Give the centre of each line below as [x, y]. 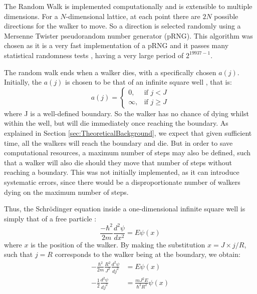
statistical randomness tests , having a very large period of [94, 55]
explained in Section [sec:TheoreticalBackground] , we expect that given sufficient [128, 132]
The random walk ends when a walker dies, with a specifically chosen [110, 72]
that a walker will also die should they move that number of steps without [118, 162]
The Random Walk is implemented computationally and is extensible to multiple [128, 6]
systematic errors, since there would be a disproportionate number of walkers [122, 182]
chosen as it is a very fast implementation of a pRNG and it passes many [116, 45]
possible [226, 16]
